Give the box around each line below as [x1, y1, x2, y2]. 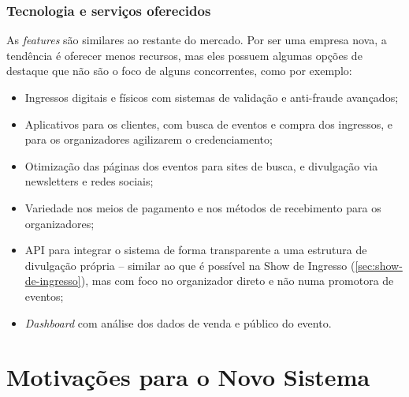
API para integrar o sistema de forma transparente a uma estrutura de [24, 242, 367, 258]
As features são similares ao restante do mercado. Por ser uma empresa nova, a [6, 32, 387, 48]
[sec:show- [355, 257, 403, 273]
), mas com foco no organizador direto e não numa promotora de [80, 272, 394, 289]
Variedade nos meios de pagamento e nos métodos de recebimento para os [24, 199, 381, 215]
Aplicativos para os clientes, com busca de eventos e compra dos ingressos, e [24, 115, 393, 132]
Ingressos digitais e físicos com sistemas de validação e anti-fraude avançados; [24, 89, 399, 105]
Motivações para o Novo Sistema [6, 361, 370, 393]
